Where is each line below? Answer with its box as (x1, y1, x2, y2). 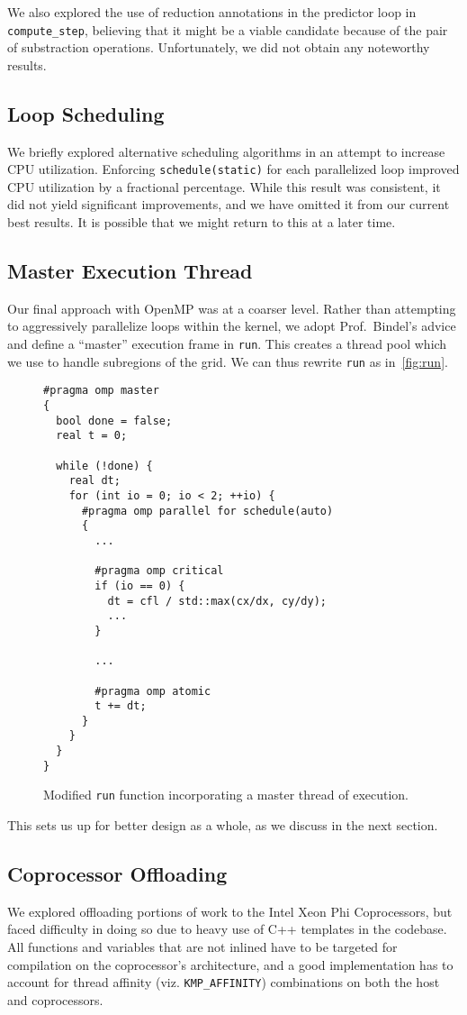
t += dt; (94, 700, 147, 713)
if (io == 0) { (94, 579, 185, 592)
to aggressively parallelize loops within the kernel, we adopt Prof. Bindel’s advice (7, 316, 456, 335)
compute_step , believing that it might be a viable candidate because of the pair (7, 20, 448, 39)
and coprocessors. (7, 990, 103, 1009)
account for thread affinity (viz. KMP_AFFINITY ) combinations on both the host (7, 973, 440, 992)
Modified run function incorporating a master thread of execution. (43, 785, 409, 804)
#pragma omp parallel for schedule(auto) (81, 504, 334, 517)
